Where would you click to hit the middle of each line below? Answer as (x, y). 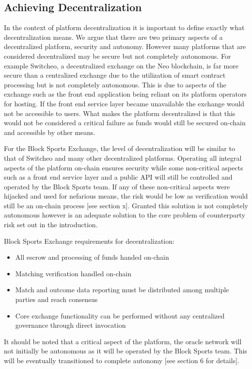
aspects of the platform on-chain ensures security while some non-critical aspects (124, 167)
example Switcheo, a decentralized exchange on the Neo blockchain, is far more (121, 65)
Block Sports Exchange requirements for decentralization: (89, 241)
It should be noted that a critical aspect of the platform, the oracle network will (123, 341)
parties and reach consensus (56, 299)
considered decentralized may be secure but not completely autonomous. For (118, 56)
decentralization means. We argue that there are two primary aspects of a (113, 37)
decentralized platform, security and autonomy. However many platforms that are (125, 46)
